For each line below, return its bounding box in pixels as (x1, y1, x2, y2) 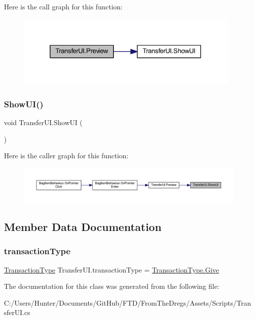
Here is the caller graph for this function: (4, 150, 129, 161)
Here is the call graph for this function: (4, 1, 123, 11)
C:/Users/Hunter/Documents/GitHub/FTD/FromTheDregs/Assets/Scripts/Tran (4, 297, 251, 308)
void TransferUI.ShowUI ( (4, 117, 83, 128)
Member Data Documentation (4, 219, 162, 234)
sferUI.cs (4, 307, 30, 318)
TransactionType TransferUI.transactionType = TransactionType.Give (4, 264, 219, 274)
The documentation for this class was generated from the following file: (4, 281, 219, 291)
